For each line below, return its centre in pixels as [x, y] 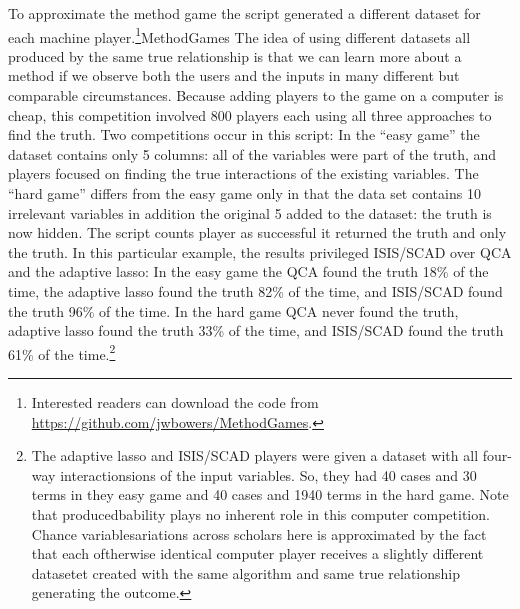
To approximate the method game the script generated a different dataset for [244, 13]
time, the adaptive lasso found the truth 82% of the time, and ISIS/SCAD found [255, 290]
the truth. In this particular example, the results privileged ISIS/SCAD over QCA [260, 251]
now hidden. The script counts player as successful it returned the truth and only [257, 232]
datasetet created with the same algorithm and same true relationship [246, 572]
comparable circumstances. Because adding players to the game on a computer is [256, 95]
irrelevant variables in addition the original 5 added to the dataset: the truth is [250, 212]
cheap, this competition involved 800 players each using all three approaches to [250, 114]
